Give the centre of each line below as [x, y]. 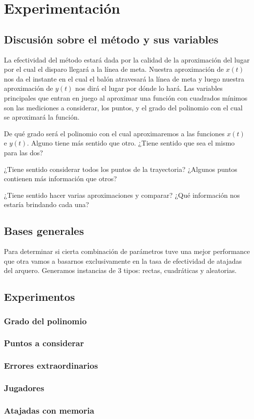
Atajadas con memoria [49, 410]
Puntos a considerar [44, 343]
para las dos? [23, 152]
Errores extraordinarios [51, 366]
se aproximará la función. [42, 117]
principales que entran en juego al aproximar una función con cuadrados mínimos [126, 97]
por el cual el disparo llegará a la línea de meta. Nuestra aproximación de [114, 69]
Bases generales [44, 231]
